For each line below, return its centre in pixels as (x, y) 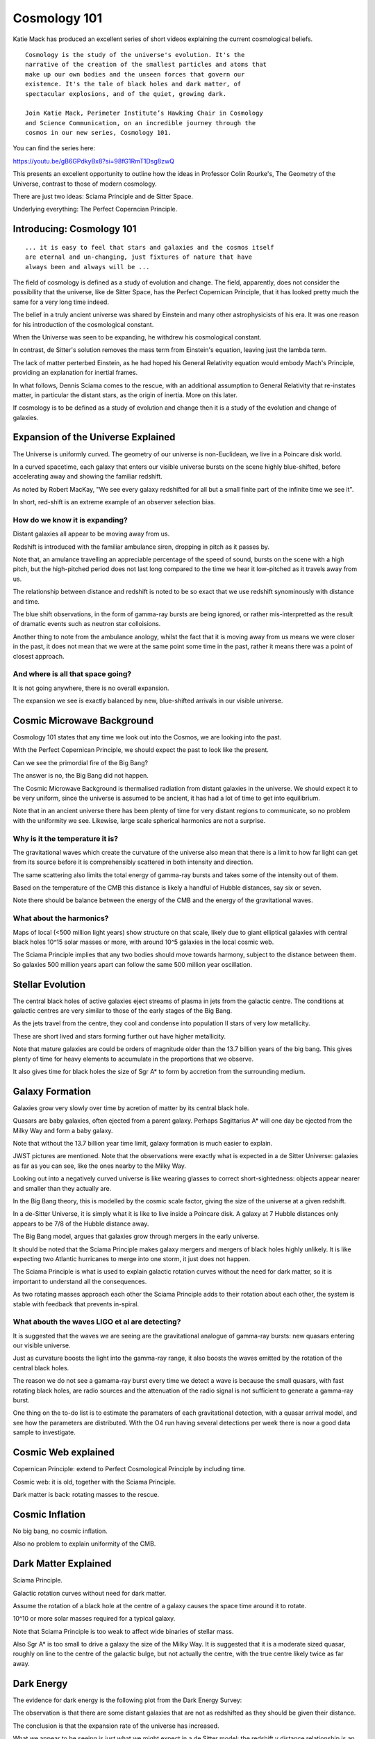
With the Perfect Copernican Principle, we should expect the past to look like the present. (141, 750)
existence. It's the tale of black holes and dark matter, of (133, 84)
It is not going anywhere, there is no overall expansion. (91, 688)
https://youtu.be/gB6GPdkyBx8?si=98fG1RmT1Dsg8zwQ (94, 161)
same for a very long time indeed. (61, 302)
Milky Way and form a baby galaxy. (63, 1130)
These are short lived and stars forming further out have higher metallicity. (119, 1036)
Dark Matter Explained (62, 1564)
